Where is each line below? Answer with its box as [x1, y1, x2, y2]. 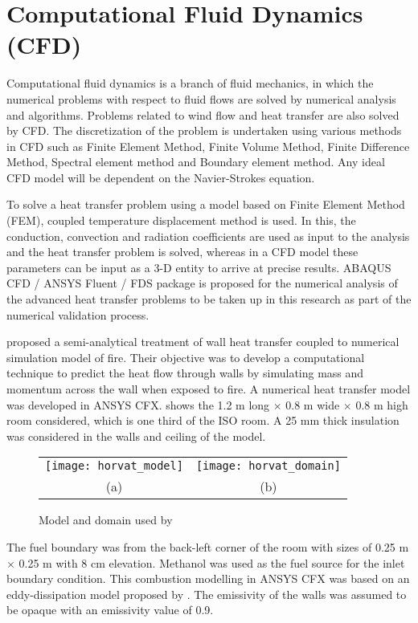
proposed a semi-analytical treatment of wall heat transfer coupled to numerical [6, 333, 400, 350]
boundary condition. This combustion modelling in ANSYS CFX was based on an [6, 570, 410, 587]
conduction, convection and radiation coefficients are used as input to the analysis [6, 227, 410, 244]
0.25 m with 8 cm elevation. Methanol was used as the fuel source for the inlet [18, 554, 405, 571]
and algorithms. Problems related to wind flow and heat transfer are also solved [6, 106, 400, 123]
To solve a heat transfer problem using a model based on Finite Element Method [6, 196, 405, 213]
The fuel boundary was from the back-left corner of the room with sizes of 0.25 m [6, 538, 409, 555]
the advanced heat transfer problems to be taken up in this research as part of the [6, 291, 412, 307]
